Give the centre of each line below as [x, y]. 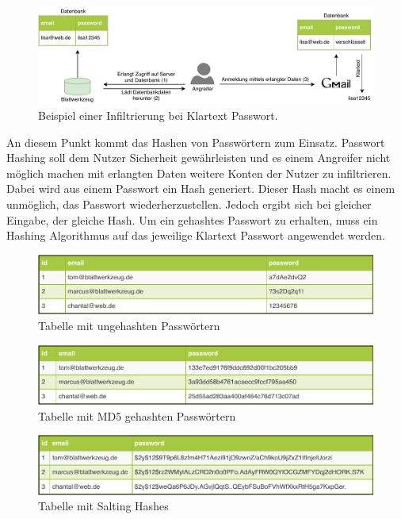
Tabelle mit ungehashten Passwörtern [129, 325]
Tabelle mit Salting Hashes [103, 506]
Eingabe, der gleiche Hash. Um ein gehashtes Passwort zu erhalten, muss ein [192, 219]
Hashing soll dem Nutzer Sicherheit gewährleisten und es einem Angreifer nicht [199, 158]
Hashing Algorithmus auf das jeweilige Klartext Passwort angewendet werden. [196, 235]
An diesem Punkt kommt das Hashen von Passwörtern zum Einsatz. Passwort [196, 142]
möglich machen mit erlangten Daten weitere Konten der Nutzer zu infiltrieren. [199, 173]
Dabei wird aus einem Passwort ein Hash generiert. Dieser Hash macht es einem [201, 188]
